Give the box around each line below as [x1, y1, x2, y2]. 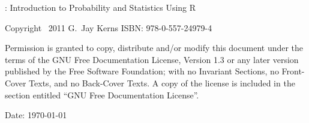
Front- [281, 65, 305, 77]
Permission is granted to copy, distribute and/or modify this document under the [5, 41, 304, 54]
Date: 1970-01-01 [5, 109, 67, 121]
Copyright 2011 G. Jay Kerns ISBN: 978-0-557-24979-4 [5, 21, 212, 34]
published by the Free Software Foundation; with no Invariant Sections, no [5, 65, 279, 77]
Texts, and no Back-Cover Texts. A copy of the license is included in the [29, 76, 295, 89]
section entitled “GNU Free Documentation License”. [5, 88, 199, 101]
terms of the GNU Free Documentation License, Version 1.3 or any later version [5, 53, 299, 65]
